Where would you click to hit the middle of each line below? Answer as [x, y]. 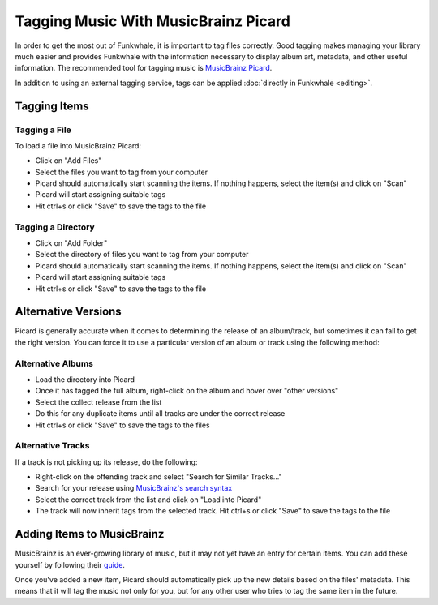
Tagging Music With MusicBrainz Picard [153, 21]
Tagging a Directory [55, 227]
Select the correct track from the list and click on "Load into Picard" [148, 500]
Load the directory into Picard [85, 379]
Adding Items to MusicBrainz [90, 534]
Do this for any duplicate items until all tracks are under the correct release [160, 414]
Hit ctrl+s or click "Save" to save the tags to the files [122, 425]
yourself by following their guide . [70, 564]
